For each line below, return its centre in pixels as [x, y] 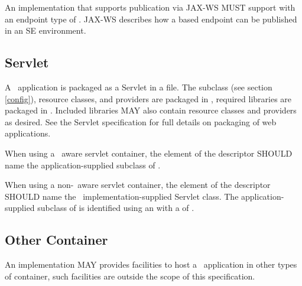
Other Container [56, 240]
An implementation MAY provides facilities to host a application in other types [151, 264]
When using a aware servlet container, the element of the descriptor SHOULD [149, 153]
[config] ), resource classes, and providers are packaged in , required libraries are [148, 98]
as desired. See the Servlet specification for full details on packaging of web [141, 121]
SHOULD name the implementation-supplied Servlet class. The [122, 196]
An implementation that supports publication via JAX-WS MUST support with [150, 7]
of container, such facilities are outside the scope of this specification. [130, 276]
